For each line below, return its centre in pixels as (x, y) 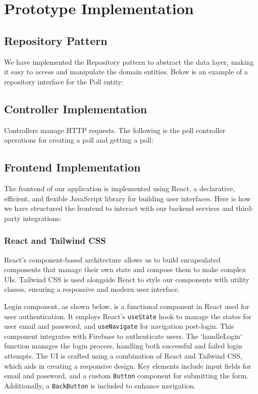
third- (245, 208)
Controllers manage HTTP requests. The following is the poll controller (115, 130)
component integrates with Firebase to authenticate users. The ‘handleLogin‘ (123, 336)
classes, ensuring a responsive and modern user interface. (92, 289)
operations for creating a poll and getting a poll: (79, 140)
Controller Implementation (76, 108)
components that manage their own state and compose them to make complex (125, 269)
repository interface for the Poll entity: (64, 81)
